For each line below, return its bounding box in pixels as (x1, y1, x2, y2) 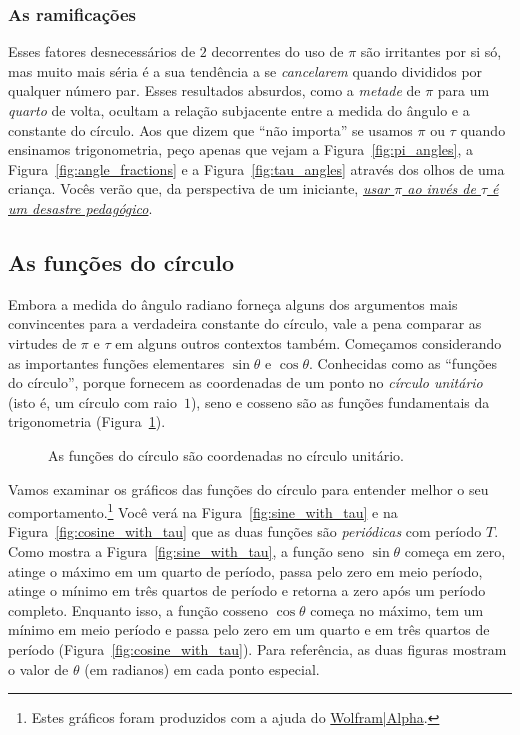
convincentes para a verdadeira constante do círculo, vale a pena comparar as (8, 313, 482, 334)
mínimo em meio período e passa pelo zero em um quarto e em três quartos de (8, 619, 490, 640)
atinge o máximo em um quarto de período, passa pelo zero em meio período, (8, 560, 483, 581)
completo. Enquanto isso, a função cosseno (8, 599, 268, 620)
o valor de (8, 658, 69, 679)
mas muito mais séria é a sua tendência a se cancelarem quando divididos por (8, 60, 483, 81)
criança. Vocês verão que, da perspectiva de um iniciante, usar (8, 178, 390, 199)
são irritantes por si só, (360, 41, 502, 62)
